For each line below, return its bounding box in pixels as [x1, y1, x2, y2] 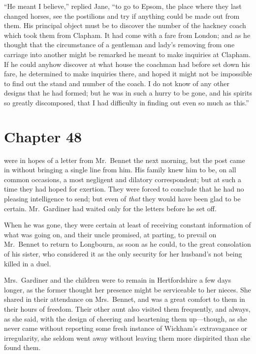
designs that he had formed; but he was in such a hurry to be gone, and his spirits [4, 88, 252, 98]
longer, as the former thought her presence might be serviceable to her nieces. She [4, 284, 251, 294]
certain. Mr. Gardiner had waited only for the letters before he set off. [4, 203, 217, 213]
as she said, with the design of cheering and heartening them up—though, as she [4, 313, 247, 323]
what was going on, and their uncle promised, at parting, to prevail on [4, 229, 217, 239]
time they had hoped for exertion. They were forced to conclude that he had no [4, 184, 244, 194]
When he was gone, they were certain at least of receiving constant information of [4, 220, 251, 230]
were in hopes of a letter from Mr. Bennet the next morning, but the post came [4, 155, 245, 165]
